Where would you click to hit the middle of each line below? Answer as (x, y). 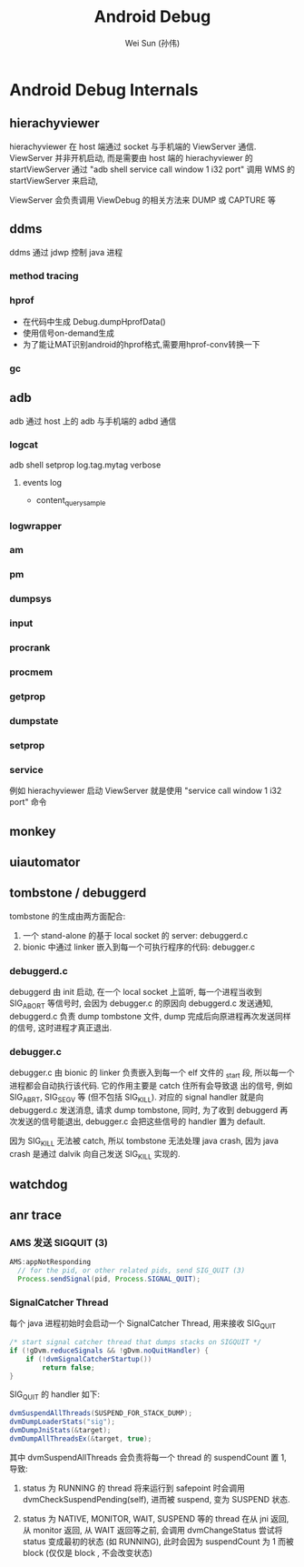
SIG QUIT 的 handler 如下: (55, 1396)
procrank (30, 648)
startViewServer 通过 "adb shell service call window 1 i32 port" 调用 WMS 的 (152, 169)
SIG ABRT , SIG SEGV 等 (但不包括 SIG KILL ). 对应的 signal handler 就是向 (137, 1098)
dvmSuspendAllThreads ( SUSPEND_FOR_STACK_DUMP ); (101, 1413)
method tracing (44, 276)
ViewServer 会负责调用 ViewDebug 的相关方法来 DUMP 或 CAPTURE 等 (143, 200)
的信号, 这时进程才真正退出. (61, 1027)
